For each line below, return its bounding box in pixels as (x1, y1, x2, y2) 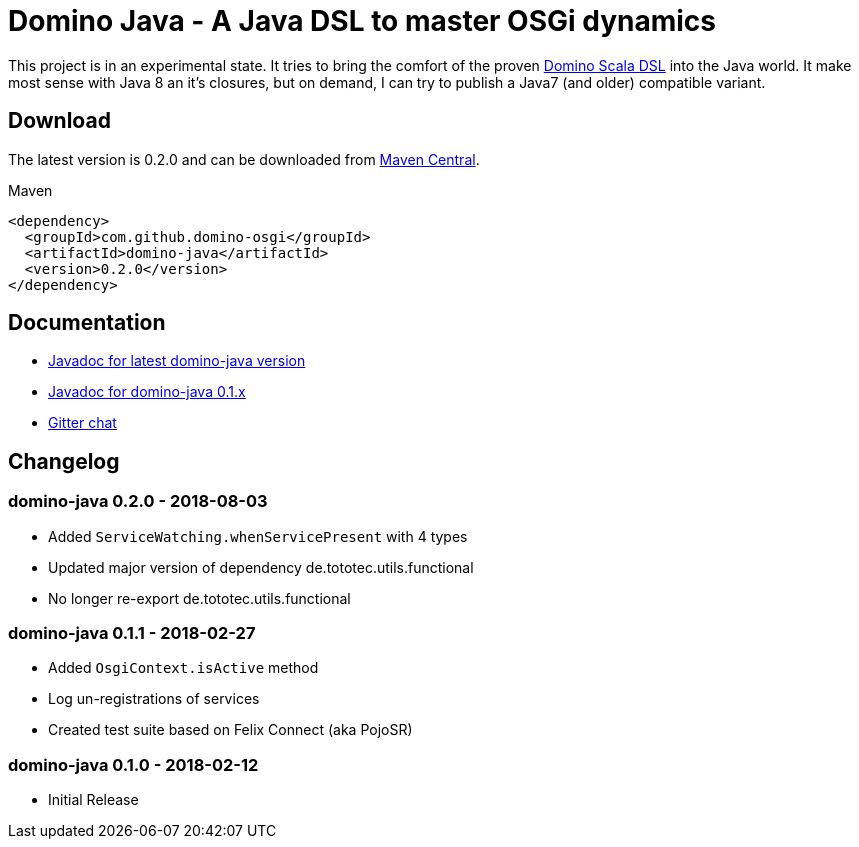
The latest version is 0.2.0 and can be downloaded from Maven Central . (8, 150, 480, 168)
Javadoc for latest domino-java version (48, 352, 306, 370)
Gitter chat (48, 414, 117, 432)
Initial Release (48, 791, 139, 809)
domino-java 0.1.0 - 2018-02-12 (8, 754, 259, 775)
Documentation (8, 310, 166, 336)
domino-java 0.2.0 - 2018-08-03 (8, 491, 268, 512)
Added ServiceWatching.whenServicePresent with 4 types (48, 527, 468, 545)
